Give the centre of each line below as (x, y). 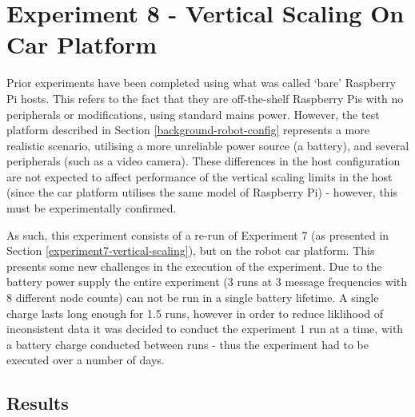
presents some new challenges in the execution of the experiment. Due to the (194, 266)
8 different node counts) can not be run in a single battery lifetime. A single (193, 298)
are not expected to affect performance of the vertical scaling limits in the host (200, 176)
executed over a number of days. (86, 360)
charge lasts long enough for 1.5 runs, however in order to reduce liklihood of (195, 313)
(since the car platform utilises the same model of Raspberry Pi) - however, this (202, 192)
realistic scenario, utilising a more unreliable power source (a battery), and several (208, 145)
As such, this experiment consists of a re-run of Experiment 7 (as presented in (198, 234)
